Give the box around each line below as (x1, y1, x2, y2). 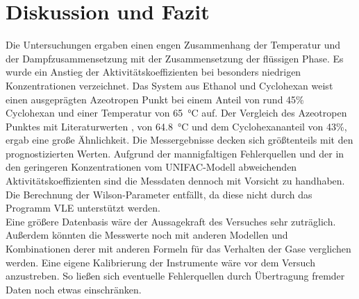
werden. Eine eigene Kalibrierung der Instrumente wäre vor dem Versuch (6, 255, 315, 269)
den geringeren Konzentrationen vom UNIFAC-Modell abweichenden (6, 160, 297, 174)
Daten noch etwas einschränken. (6, 282, 142, 296)
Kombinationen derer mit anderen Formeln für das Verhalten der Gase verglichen (6, 241, 351, 256)
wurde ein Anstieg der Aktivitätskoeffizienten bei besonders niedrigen (6, 65, 301, 79)
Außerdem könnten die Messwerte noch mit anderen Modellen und (6, 228, 288, 242)
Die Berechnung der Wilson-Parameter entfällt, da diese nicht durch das (6, 187, 312, 201)
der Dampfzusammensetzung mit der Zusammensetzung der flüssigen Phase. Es (6, 51, 344, 65)
